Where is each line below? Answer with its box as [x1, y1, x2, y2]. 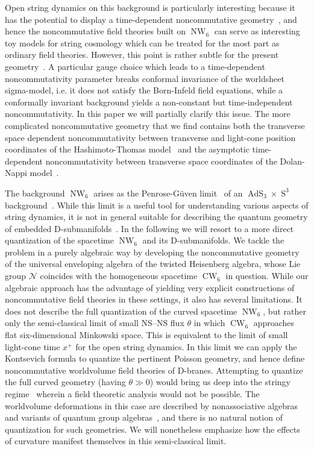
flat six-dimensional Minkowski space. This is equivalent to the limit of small [5, 328, 288, 341]
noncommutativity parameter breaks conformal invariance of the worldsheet [5, 72, 284, 84]
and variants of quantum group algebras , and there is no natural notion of [5, 411, 283, 424]
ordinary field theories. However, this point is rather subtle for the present [5, 48, 279, 61]
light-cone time [5, 340, 60, 353]
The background [5, 186, 65, 199]
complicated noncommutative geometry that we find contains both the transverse [5, 119, 305, 131]
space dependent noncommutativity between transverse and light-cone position [5, 131, 296, 143]
